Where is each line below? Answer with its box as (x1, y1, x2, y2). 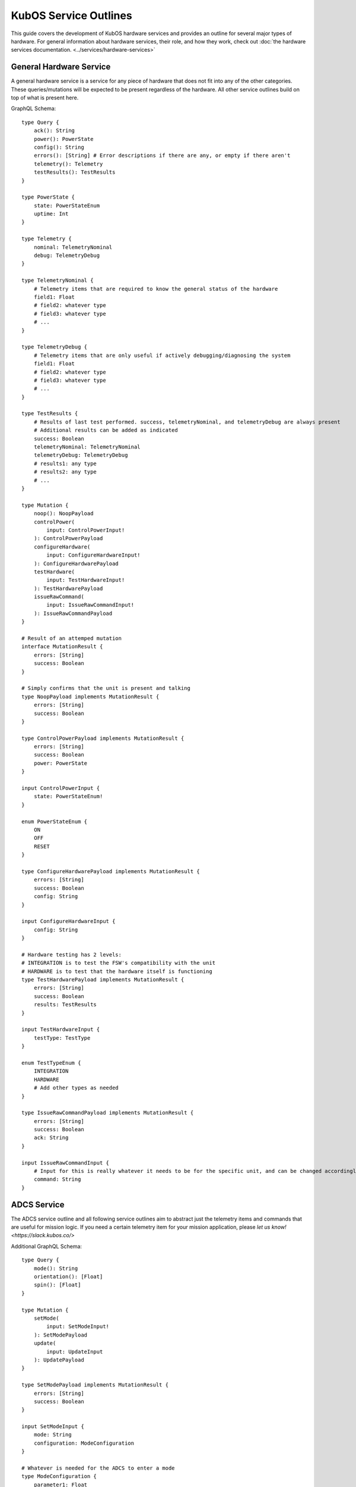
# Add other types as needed (33, 1084, 119, 1091)
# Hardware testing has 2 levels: (21, 951, 122, 958)
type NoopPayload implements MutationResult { (21, 693, 160, 700)
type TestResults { (21, 410, 78, 417)
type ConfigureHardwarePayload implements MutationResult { (21, 868, 200, 874)
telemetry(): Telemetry (33, 161, 103, 167)
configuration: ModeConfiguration (33, 1439, 135, 1447)
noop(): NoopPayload (33, 510, 94, 517)
